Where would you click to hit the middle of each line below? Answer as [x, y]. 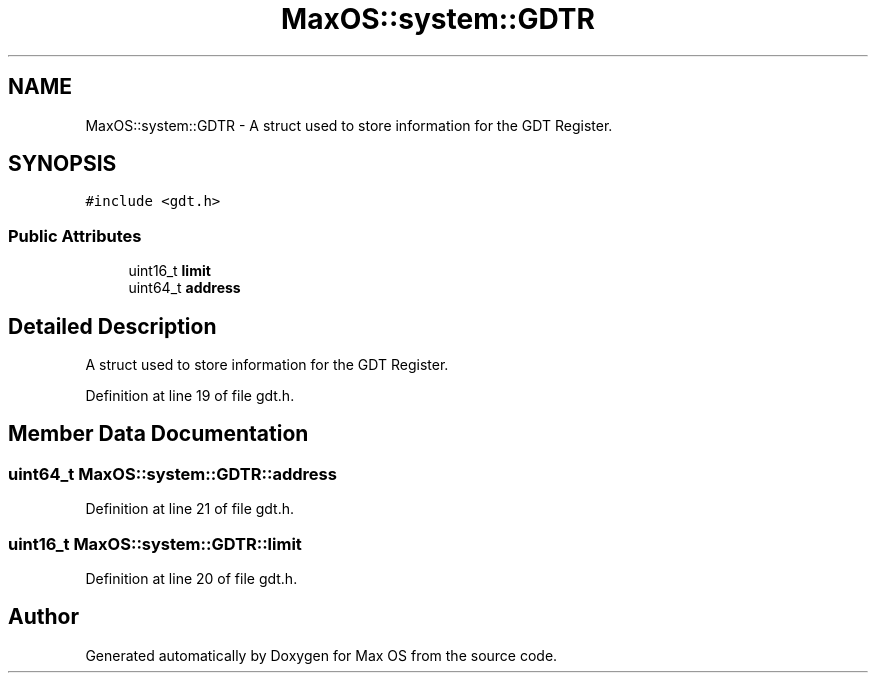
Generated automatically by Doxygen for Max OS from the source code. [321, 655]
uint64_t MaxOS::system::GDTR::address [172, 473]
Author [43, 617]
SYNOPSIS [62, 164]
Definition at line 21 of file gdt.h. [190, 509]
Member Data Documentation [158, 434]
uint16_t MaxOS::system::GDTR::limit [155, 543]
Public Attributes [75, 235]
